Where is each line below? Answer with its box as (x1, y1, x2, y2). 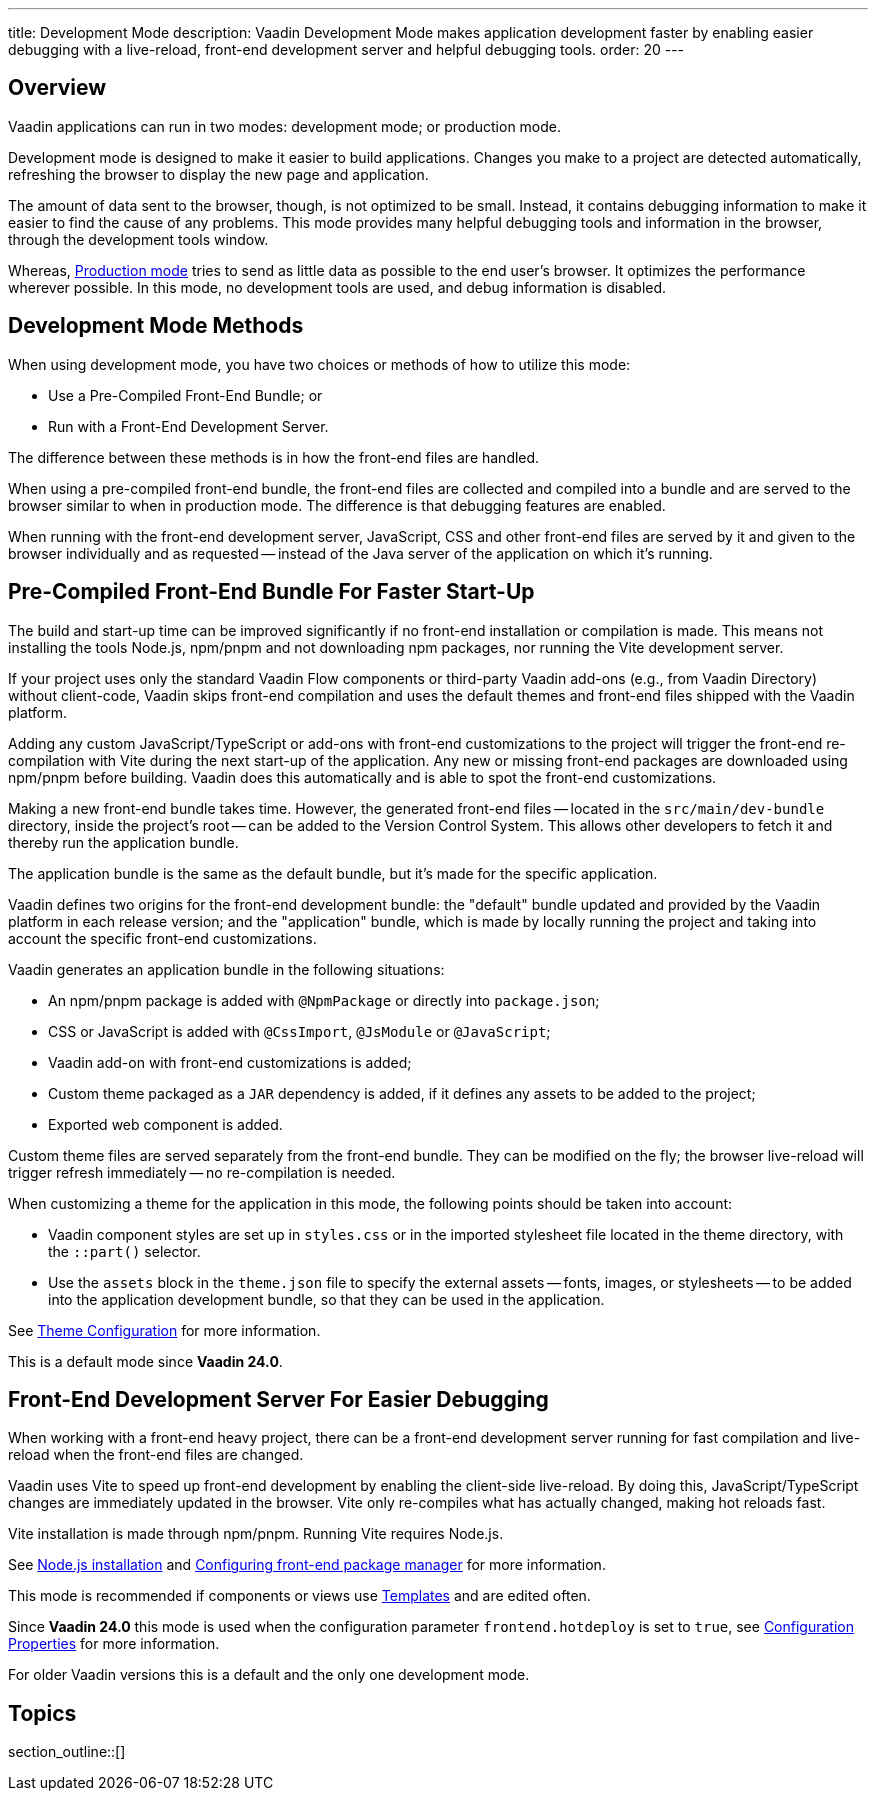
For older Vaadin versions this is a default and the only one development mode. (8, 1666, 530, 1684)
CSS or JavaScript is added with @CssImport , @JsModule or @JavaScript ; (48, 1022, 551, 1040)
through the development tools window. (8, 230, 269, 248)
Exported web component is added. (48, 1115, 283, 1133)
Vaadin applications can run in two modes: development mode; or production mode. (8, 117, 562, 135)
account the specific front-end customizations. (8, 929, 317, 947)
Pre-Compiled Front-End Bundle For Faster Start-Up (8, 579, 535, 605)
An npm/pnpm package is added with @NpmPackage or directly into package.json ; (48, 991, 600, 1009)
